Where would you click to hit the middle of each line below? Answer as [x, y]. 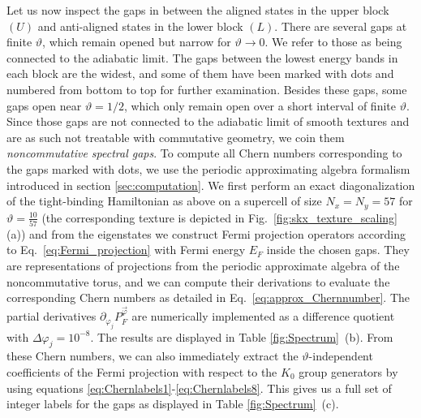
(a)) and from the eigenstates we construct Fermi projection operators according [206, 233]
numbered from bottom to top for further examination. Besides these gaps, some [207, 89]
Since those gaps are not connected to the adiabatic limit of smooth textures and [208, 121]
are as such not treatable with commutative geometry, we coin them [176, 137]
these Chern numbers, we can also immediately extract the [153, 356]
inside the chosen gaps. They [338, 250]
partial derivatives [52, 316]
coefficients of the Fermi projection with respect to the [142, 372]
